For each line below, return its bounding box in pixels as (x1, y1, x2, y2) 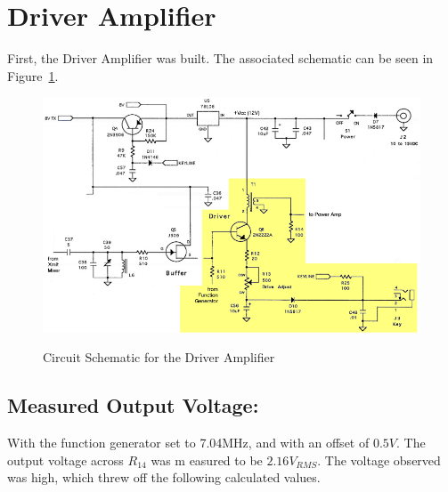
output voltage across (7, 450, 124, 469)
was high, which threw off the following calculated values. (7, 468, 321, 487)
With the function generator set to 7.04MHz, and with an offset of (7, 432, 370, 451)
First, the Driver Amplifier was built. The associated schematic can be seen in (7, 49, 434, 68)
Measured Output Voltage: (7, 391, 259, 419)
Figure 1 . (7, 66, 59, 85)
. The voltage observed (317, 450, 441, 469)
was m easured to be (151, 450, 263, 469)
